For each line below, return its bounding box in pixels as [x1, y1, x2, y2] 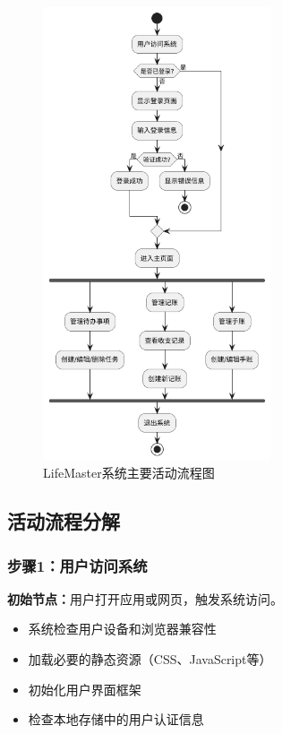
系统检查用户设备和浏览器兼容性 [28, 619, 217, 638]
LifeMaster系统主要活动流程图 [43, 463, 215, 482]
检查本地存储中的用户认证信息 [28, 710, 204, 729]
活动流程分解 [7, 507, 120, 535]
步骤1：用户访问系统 [7, 554, 148, 576]
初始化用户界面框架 [28, 679, 141, 698]
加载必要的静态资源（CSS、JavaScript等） [28, 650, 272, 669]
